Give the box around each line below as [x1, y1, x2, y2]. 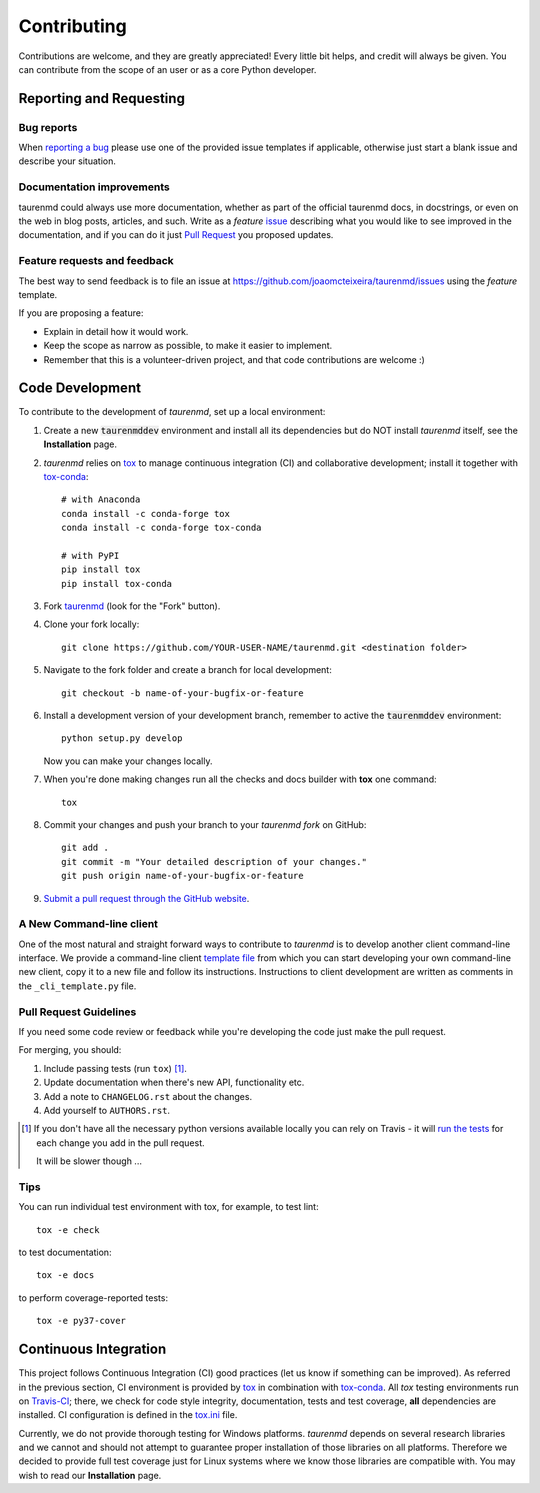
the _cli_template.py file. [18, 980, 137, 992]
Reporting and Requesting [18, 90, 185, 107]
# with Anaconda [61, 494, 141, 505]
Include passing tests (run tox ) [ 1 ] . [43, 1062, 187, 1074]
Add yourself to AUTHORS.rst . [43, 1104, 170, 1116]
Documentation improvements [18, 180, 170, 194]
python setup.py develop [61, 733, 183, 744]
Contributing [18, 15, 127, 37]
